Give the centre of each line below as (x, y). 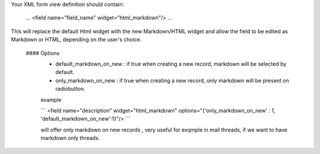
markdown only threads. (70, 138)
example (51, 100)
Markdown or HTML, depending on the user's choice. (76, 40)
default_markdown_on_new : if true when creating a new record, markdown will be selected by (171, 64)
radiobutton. (71, 89)
